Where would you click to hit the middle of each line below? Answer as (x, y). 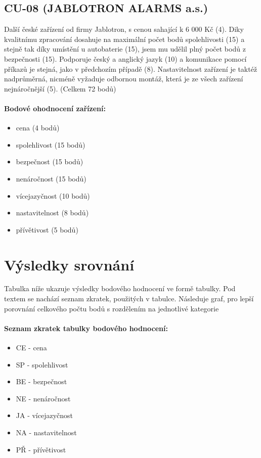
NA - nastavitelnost (46, 432)
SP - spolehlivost (42, 364)
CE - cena (31, 348)
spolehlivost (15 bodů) (51, 144)
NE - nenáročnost (43, 398)
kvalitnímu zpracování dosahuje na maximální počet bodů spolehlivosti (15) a (124, 39)
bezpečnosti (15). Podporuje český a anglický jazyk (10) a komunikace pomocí (125, 58)
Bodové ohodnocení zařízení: (55, 108)
